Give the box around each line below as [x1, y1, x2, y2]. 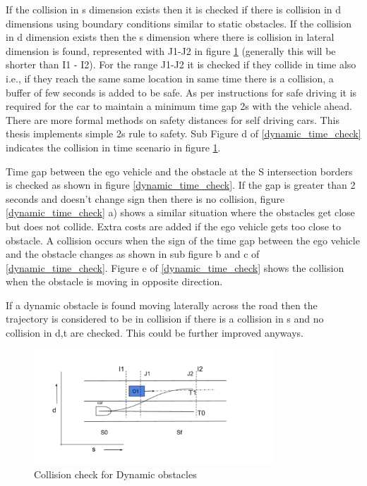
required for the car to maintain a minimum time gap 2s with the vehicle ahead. [6, 99, 352, 113]
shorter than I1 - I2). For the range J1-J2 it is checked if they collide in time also [6, 57, 356, 72]
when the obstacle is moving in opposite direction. [6, 274, 223, 289]
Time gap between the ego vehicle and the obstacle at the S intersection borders [6, 163, 353, 178]
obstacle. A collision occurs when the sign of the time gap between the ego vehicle [6, 232, 360, 247]
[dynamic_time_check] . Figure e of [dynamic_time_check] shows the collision [6, 260, 344, 275]
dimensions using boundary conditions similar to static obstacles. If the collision [6, 15, 352, 30]
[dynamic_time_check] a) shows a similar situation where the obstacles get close [6, 205, 355, 220]
